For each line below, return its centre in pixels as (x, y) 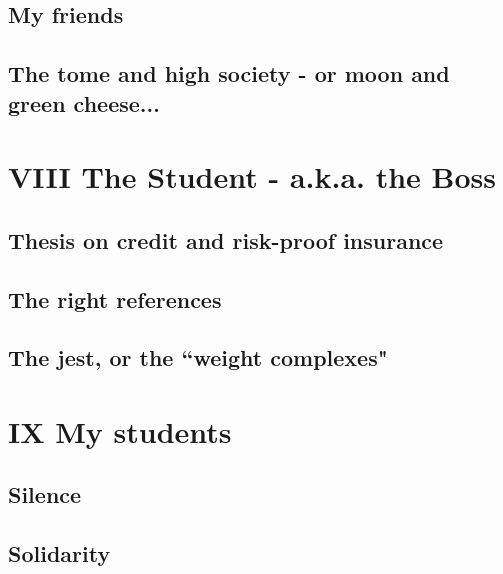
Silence (45, 494)
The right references (115, 298)
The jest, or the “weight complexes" (198, 357)
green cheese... (84, 102)
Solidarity (59, 553)
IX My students (120, 430)
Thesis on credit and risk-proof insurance (226, 239)
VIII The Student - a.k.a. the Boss (252, 176)
